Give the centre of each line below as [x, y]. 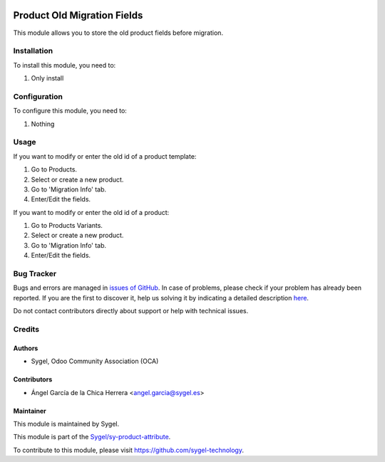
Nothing [43, 124]
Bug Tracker [35, 274]
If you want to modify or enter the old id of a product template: [105, 156]
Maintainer [30, 411]
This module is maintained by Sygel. [66, 424]
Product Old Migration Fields [78, 15]
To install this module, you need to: [65, 65]
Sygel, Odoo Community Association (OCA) [95, 361]
